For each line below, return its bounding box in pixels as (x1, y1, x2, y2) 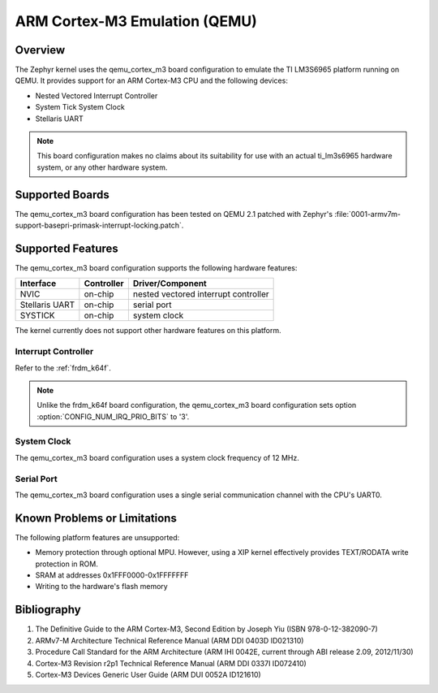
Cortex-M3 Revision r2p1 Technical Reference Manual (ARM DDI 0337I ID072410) (35, 658, 307, 668)
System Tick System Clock (35, 102, 125, 112)
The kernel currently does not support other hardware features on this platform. (15, 326, 281, 336)
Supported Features (15, 241, 119, 255)
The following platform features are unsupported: (15, 532, 180, 542)
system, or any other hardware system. (36, 162, 168, 172)
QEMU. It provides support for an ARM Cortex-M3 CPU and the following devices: (15, 76, 288, 85)
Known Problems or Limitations (15, 511, 178, 525)
